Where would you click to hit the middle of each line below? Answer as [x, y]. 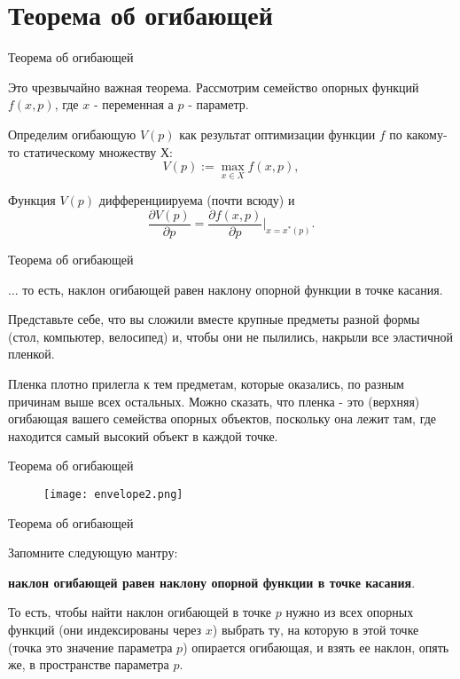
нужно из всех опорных [350, 612]
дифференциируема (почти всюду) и [197, 200]
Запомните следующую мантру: [93, 553]
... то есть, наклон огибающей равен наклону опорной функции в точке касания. [226, 289]
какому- [427, 134]
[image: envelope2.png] [113, 494]
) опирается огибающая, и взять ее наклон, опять [316, 647]
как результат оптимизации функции [277, 134]
